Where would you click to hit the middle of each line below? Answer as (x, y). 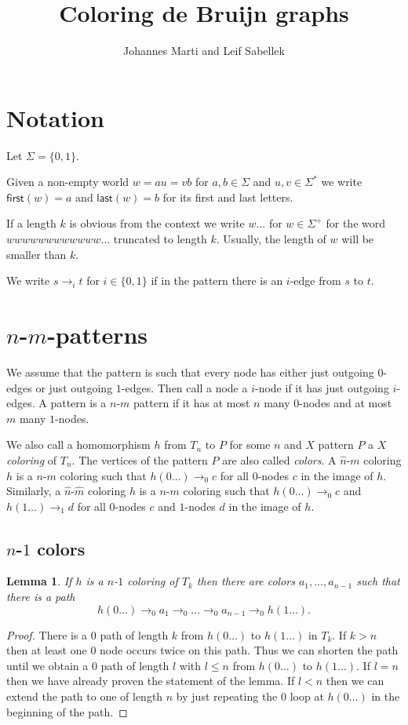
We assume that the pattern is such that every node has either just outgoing (190, 372)
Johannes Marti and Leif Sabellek (204, 51)
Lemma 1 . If (39, 581)
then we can (355, 681)
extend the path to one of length (85, 696)
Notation (55, 117)
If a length (31, 223)
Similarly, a (34, 491)
